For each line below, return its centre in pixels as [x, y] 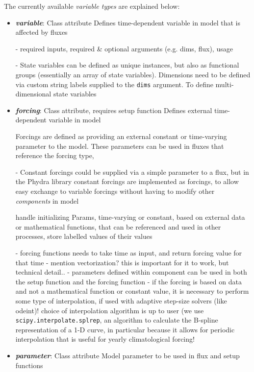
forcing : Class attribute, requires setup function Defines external [114, 110]
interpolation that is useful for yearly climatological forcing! [105, 339]
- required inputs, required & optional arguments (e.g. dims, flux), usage [124, 48]
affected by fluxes [41, 32]
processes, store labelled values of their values [84, 236]
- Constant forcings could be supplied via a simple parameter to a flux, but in [132, 172]
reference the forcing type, [55, 155]
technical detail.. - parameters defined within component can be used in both [131, 272]
